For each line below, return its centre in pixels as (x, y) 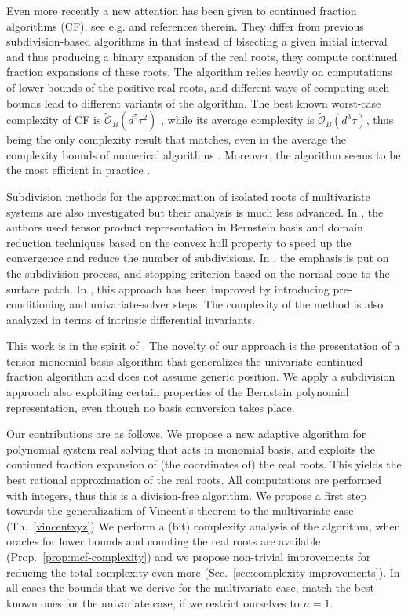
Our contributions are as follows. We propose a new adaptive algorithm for (186, 434)
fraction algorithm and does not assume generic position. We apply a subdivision (201, 376)
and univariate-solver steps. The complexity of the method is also (226, 304)
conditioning (36, 304)
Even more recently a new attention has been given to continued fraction (182, 10)
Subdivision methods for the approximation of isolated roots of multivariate (188, 196)
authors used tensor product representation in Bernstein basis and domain (185, 227)
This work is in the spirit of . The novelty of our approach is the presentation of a (203, 346)
